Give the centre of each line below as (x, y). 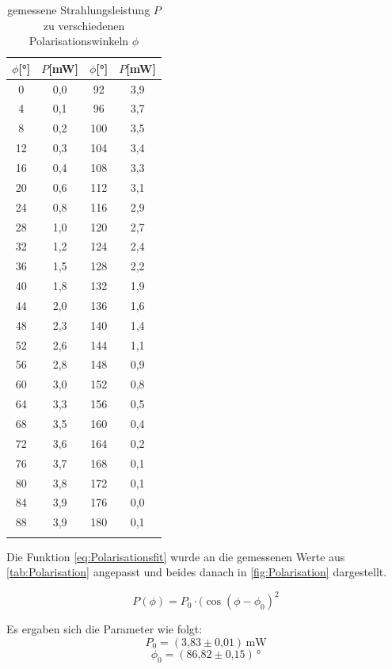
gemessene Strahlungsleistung (79, 10)
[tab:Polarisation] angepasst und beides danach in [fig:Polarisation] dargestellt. (197, 572)
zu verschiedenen (84, 25)
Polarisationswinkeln (79, 41)
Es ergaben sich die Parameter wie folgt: (105, 629)
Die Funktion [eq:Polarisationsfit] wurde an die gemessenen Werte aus (176, 556)
